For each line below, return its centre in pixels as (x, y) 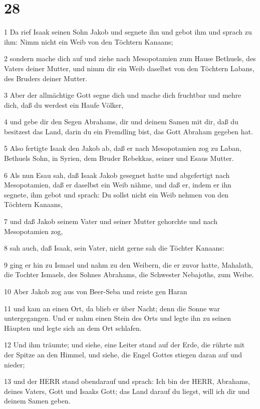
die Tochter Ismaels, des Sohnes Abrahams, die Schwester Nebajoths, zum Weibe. (129, 274)
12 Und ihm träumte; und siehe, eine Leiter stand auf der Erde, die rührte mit (124, 345)
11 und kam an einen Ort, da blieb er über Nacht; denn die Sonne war (112, 308)
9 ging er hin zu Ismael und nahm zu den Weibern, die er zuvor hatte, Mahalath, (128, 264)
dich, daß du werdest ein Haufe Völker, (64, 105)
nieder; (15, 364)
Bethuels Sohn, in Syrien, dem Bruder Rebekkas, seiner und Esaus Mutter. (119, 158)
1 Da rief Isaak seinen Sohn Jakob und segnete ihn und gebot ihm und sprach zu (128, 32)
